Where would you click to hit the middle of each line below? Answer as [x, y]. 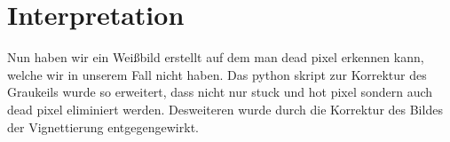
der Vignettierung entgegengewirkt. [103, 126]
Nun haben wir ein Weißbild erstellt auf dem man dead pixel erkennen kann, [216, 57]
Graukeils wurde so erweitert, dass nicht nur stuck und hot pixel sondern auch [220, 92]
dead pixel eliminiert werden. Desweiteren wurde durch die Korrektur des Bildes [225, 109]
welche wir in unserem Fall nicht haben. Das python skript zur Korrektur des [217, 74]
